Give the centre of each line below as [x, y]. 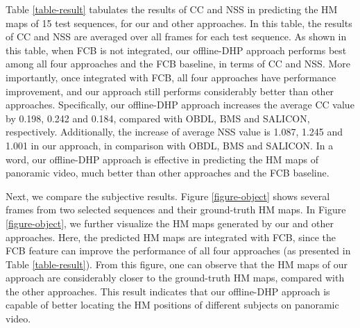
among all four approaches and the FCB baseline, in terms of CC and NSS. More [178, 64]
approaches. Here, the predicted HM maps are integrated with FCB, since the [171, 237]
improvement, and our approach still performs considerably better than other [170, 91]
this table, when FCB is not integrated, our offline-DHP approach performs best [176, 50]
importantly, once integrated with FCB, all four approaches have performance [171, 77]
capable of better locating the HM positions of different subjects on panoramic [172, 305]
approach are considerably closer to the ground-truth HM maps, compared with [175, 278]
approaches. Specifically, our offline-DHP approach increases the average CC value [180, 105]
